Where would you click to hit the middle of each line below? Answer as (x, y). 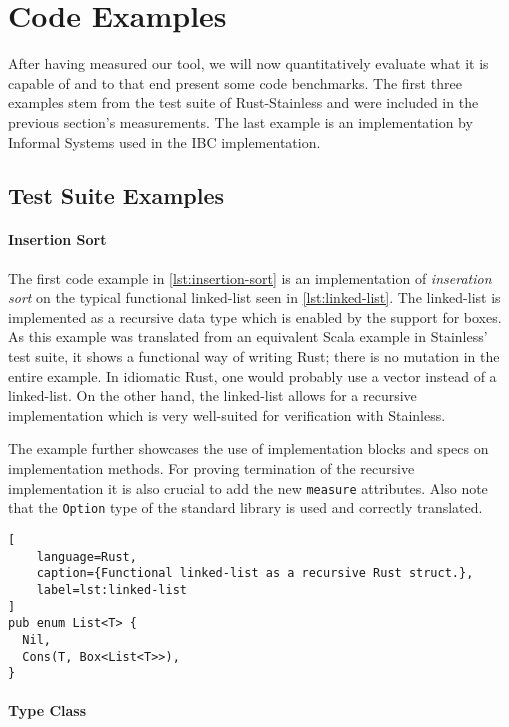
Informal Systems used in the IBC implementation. (164, 141)
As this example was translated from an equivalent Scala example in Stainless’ (248, 336)
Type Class (47, 710)
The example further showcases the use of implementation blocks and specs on (248, 448)
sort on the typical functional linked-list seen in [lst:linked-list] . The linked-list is (254, 297)
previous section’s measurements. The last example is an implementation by (240, 121)
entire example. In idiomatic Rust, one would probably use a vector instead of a (252, 375)
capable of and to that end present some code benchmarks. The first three (235, 82)
